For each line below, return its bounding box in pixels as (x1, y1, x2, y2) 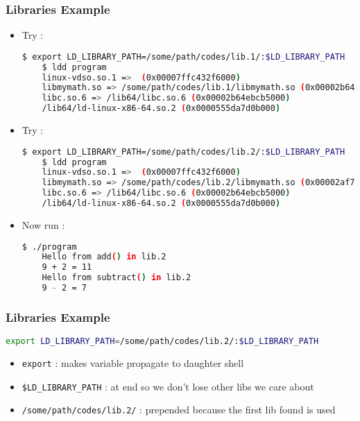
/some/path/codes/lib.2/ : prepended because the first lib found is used (22, 402, 336, 417)
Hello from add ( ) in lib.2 (42, 252, 166, 262)
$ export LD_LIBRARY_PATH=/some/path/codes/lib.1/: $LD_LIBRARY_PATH (22, 51, 345, 62)
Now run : (22, 217, 65, 232)
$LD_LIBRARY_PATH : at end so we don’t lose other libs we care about (22, 379, 314, 393)
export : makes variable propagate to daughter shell (22, 355, 244, 370)
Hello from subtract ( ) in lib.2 (42, 273, 191, 283)
